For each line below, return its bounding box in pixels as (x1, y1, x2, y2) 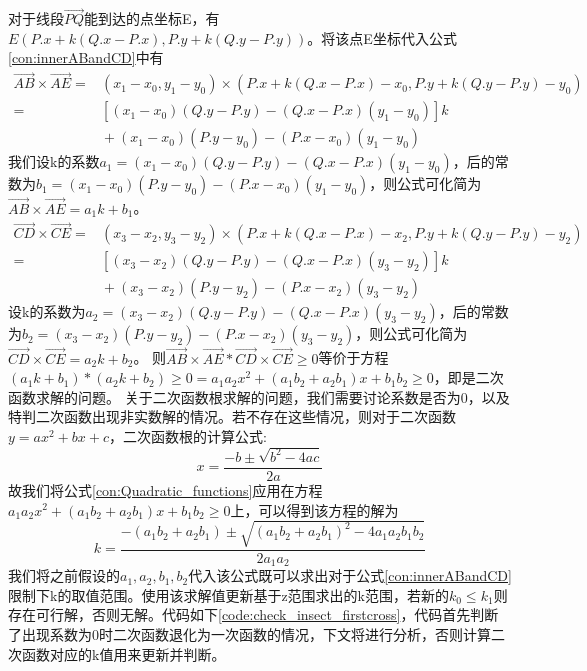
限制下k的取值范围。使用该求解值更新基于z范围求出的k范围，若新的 (8, 584, 449, 605)
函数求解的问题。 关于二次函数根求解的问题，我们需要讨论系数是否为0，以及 (8, 386, 510, 407)
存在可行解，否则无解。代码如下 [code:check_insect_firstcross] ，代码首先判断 (8, 604, 499, 625)
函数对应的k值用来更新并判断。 (21, 643, 226, 664)
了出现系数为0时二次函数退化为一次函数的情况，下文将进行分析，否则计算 (8, 623, 491, 644)
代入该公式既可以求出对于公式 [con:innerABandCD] (188, 565, 512, 586)
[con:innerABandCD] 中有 (8, 47, 164, 68)
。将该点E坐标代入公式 (307, 27, 457, 48)
